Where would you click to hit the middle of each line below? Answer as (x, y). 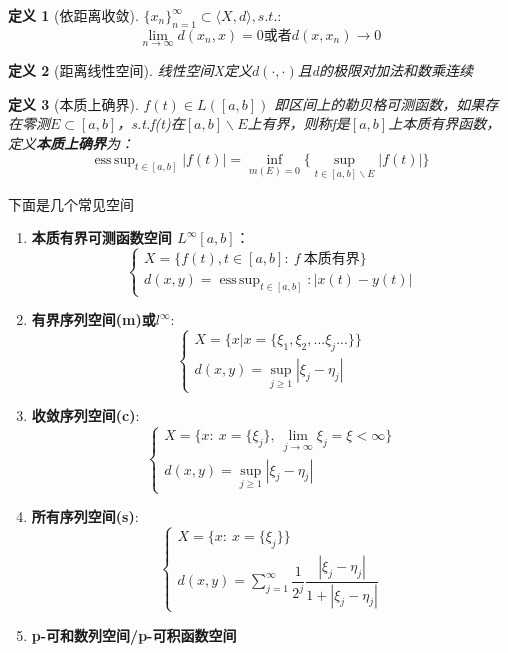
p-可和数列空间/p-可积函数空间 (134, 634)
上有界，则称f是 (298, 123)
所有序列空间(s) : (85, 516)
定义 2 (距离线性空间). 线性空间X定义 (130, 70)
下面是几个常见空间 (71, 203)
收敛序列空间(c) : (85, 415)
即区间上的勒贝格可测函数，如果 (379, 103)
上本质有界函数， (444, 123)
